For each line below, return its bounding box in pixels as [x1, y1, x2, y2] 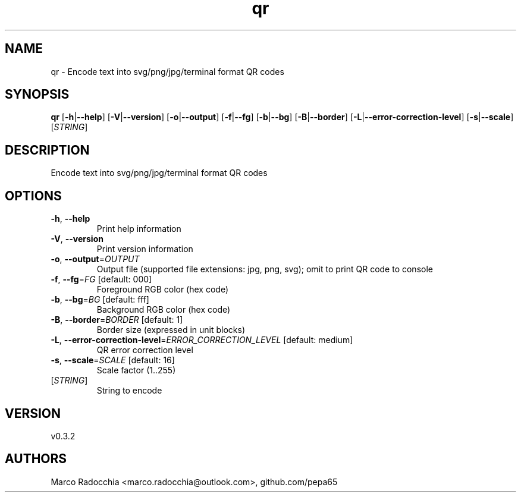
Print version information [96, 244, 193, 254]
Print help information [96, 224, 181, 234]
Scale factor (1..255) [96, 365, 176, 376]
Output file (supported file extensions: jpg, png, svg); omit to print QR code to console [96, 264, 433, 275]
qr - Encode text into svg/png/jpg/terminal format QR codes [51, 66, 284, 77]
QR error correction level [96, 345, 193, 356]
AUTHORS [5, 451, 67, 467]
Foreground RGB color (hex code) [96, 284, 229, 295]
